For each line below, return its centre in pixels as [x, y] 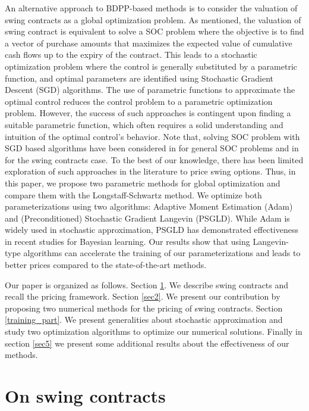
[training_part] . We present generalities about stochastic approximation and [144, 320]
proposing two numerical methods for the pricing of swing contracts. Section [144, 308]
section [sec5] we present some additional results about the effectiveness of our [147, 343]
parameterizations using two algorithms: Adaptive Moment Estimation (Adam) [149, 206]
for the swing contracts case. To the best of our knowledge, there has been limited [154, 159]
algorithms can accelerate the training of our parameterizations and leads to [162, 253]
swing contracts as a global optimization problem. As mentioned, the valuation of [153, 19]
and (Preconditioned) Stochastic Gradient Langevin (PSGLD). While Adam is [147, 218]
